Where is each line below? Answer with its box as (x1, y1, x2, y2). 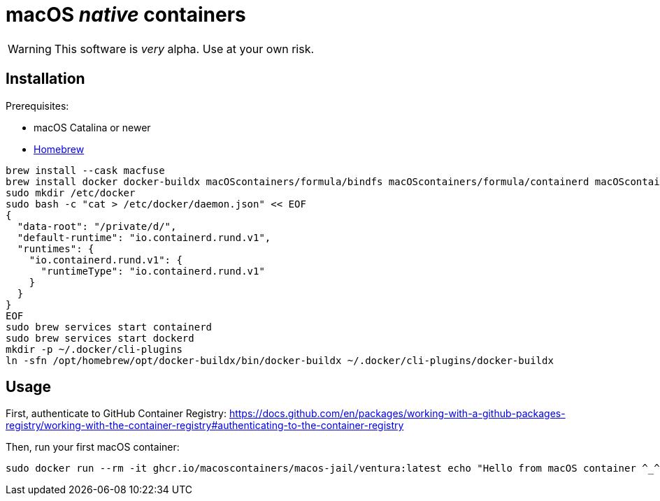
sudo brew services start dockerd (6, 332, 194, 344)
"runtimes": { (17, 242, 94, 254)
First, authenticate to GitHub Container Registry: (6, 407, 227, 420)
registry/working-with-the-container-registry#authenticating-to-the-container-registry (6, 419, 404, 432)
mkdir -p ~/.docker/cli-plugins (6, 343, 182, 355)
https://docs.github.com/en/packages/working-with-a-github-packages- (229, 407, 566, 420)
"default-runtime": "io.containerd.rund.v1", (17, 231, 271, 243)
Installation (6, 70, 85, 88)
